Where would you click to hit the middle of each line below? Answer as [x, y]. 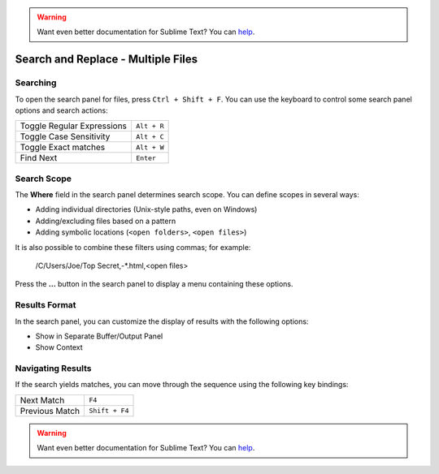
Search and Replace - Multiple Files [106, 60]
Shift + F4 [109, 411]
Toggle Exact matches [63, 148]
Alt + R [150, 126]
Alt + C [150, 137]
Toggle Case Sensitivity [65, 136]
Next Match [42, 400]
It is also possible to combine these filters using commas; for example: [133, 247]
